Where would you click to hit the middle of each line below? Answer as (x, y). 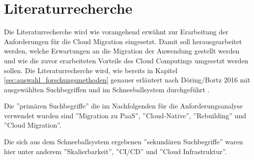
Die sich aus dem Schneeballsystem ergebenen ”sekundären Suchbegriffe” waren (124, 142)
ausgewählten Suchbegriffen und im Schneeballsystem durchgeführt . (107, 89)
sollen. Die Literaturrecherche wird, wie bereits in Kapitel (91, 70)
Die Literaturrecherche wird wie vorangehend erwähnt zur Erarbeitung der (116, 32)
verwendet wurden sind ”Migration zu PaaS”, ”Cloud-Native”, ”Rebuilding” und (125, 115)
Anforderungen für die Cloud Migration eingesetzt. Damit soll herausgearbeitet (123, 41)
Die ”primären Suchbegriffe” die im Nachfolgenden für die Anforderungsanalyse (123, 106)
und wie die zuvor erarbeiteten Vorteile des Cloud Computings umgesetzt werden (126, 60)
